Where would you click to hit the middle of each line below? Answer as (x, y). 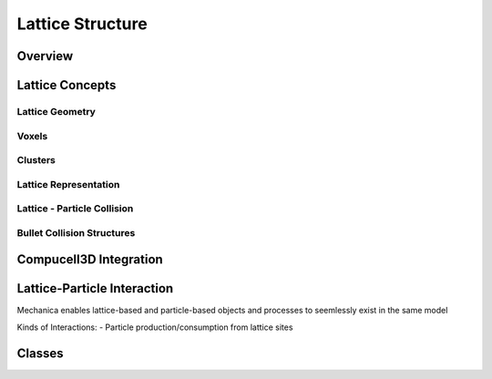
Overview (45, 56)
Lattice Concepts (67, 85)
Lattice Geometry (56, 111)
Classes (40, 353)
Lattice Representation (68, 184)
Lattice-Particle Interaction (95, 288)
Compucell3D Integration (90, 260)
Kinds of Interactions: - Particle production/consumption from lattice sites (155, 327)
